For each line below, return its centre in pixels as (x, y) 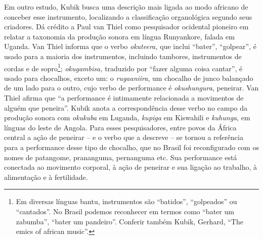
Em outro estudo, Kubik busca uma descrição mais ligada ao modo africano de (126, 7)
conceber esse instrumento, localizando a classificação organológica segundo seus (128, 16)
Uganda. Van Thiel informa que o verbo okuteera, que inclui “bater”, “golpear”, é (130, 46)
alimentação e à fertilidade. (46, 177)
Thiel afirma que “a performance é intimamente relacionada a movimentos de (124, 98)
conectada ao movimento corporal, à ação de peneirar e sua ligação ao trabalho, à (130, 167)
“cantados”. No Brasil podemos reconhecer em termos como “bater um (125, 211)
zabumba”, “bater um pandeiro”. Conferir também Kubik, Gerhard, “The (129, 221)
